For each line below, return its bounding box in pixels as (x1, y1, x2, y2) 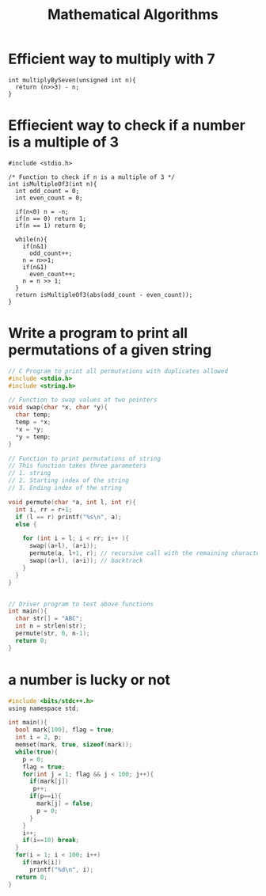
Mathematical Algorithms (47, 6, 219, 24)
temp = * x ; (15, 418, 51, 427)
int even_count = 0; (15, 194, 83, 202)
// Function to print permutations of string (8, 454, 161, 462)
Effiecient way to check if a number (8, 116, 245, 135)
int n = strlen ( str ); (15, 622, 87, 630)
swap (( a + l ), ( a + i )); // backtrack (28, 556, 144, 565)
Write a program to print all (8, 325, 188, 342)
